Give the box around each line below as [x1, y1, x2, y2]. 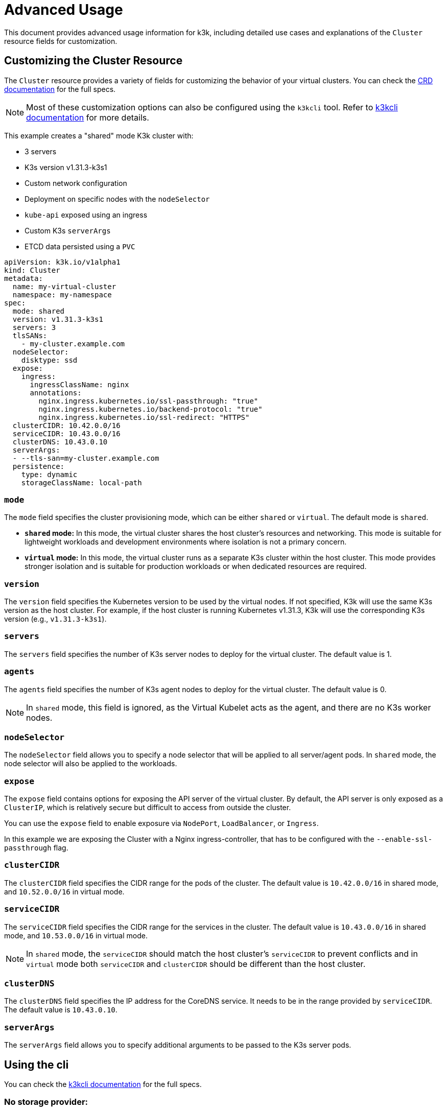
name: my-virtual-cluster [12, 282, 116, 291]
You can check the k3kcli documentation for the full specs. [4, 1079, 202, 1089]
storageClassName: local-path [21, 478, 142, 487]
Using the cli [4, 1058, 69, 1071]
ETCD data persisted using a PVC [25, 242, 135, 251]
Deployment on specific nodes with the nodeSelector [25, 194, 210, 203]
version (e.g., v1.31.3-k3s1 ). [4, 614, 107, 624]
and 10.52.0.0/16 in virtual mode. [4, 887, 125, 896]
